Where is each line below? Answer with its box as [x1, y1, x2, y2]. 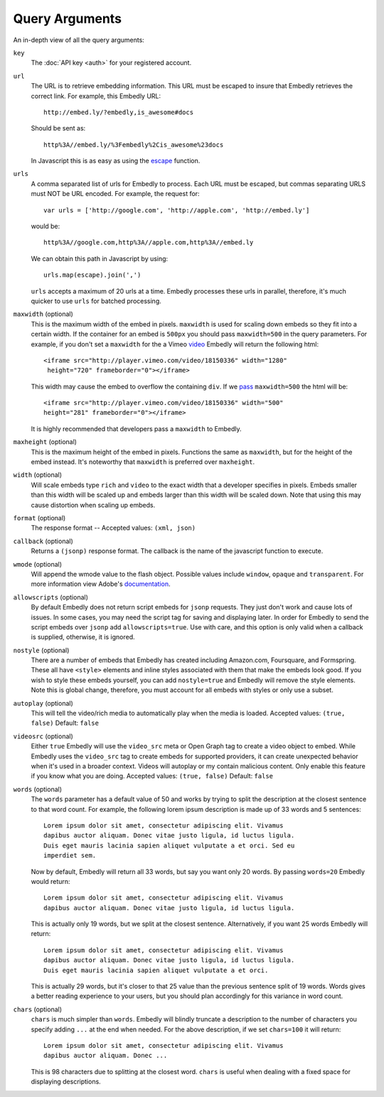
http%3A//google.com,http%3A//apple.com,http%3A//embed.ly [43, 239, 254, 247]
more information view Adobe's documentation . [31, 580, 171, 588]
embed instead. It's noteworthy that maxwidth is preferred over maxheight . [31, 458, 255, 466]
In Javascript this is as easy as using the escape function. [31, 157, 201, 165]
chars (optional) [13, 1005, 63, 1014]
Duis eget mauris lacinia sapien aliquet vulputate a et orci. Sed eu [43, 841, 295, 850]
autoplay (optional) [13, 699, 74, 707]
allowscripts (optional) [13, 592, 89, 602]
